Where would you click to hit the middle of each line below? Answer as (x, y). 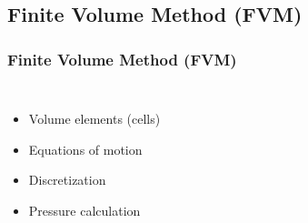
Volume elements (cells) (94, 118)
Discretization (67, 180)
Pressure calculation (84, 210)
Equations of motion (85, 149)
